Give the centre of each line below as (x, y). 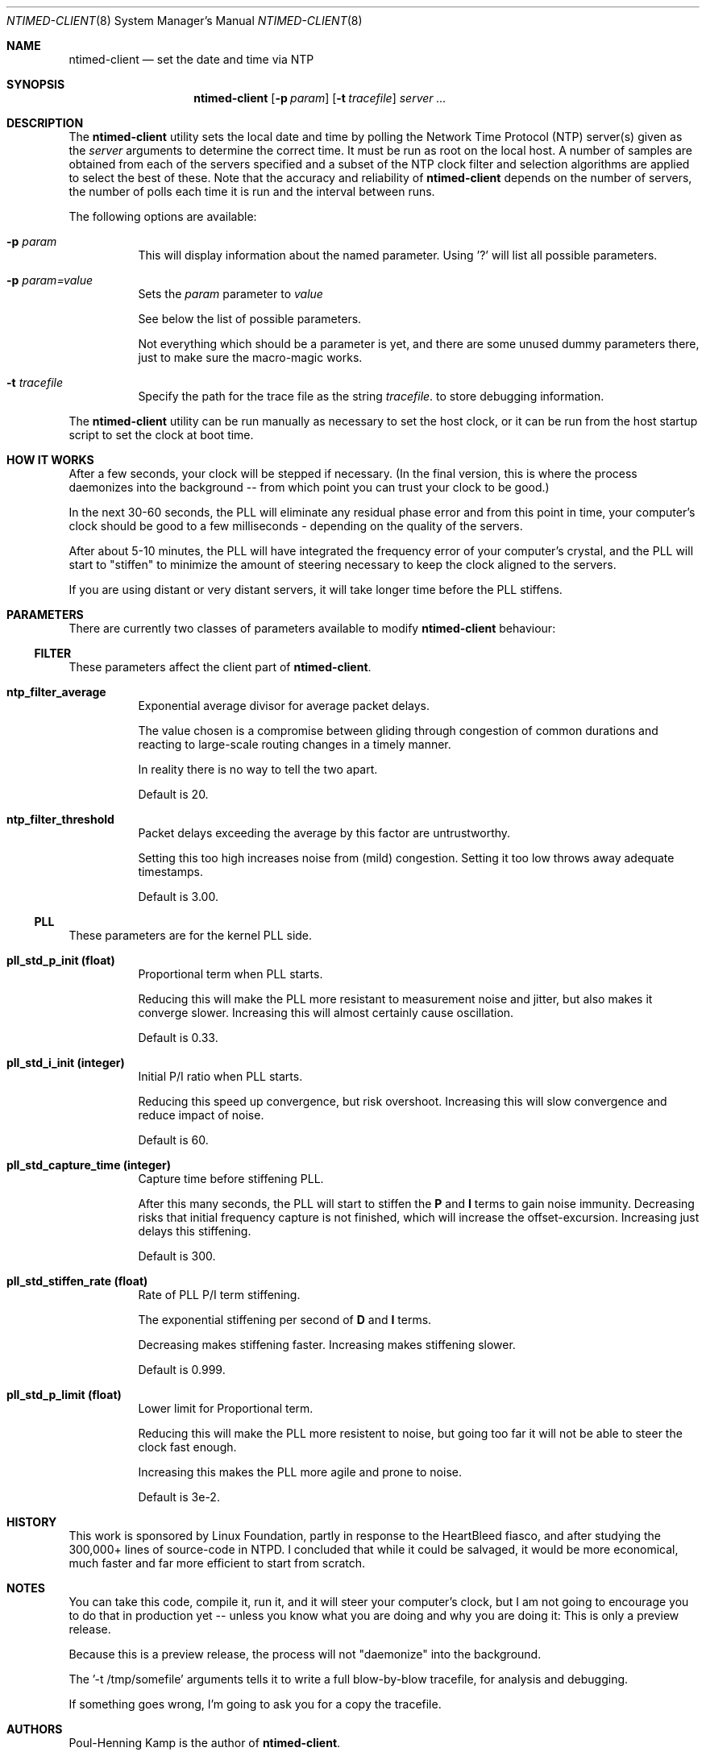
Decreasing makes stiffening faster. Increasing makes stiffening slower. (327, 1345)
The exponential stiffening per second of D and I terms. (285, 1320)
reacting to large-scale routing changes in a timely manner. (295, 744)
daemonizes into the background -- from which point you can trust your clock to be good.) (309, 487)
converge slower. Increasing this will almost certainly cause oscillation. (326, 1013)
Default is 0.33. (178, 1038)
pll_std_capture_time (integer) (89, 1165)
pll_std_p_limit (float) (64, 1395)
